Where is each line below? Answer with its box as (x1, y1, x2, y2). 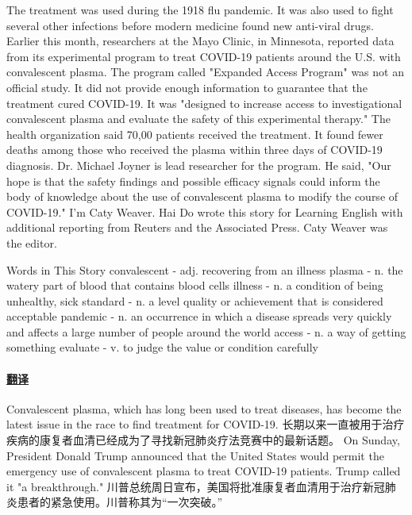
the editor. (6, 234, 57, 251)
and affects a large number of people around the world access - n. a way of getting (6, 323, 406, 340)
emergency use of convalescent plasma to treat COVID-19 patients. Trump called (6, 463, 401, 479)
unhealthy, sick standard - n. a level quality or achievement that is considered (6, 292, 383, 309)
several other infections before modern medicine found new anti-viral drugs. (6, 17, 374, 33)
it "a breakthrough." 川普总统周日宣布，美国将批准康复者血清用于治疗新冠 (6, 478, 385, 494)
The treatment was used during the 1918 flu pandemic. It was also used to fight (6, 2, 394, 17)
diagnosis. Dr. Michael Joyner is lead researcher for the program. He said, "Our (6, 156, 391, 173)
